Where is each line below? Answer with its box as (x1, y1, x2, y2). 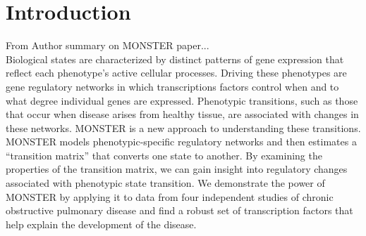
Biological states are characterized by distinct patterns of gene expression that (6, 51, 344, 66)
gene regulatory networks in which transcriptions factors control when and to (6, 79, 339, 93)
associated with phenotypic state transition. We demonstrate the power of (6, 176, 325, 190)
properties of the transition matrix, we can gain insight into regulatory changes (6, 162, 348, 176)
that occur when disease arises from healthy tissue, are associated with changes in (6, 107, 359, 122)
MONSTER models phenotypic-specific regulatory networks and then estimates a (6, 134, 357, 149)
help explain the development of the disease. (6, 216, 197, 231)
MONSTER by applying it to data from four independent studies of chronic (6, 189, 334, 204)
